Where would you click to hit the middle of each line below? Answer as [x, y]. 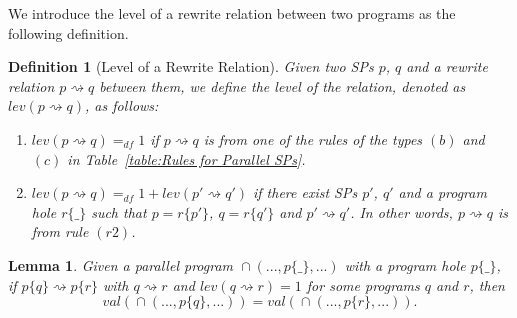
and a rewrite [447, 66]
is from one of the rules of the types [313, 138]
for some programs [363, 284]
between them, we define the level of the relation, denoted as [282, 85]
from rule [60, 231]
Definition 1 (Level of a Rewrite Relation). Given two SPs [191, 66]
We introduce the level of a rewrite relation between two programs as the [232, 13]
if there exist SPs [305, 192]
